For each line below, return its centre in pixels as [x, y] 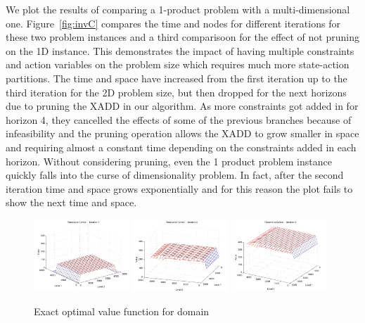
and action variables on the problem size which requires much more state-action [178, 64]
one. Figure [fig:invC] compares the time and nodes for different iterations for [173, 23]
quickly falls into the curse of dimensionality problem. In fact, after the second [175, 175]
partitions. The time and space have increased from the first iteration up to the [177, 78]
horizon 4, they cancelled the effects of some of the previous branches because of [179, 119]
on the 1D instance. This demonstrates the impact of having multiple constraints [180, 50]
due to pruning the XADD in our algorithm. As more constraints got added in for [182, 106]
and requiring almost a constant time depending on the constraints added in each [181, 147]
